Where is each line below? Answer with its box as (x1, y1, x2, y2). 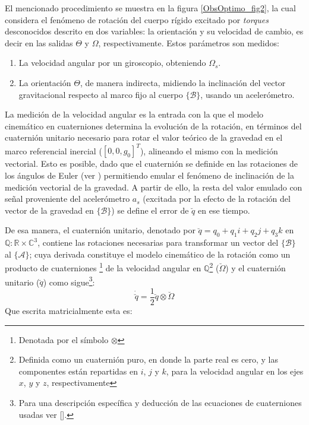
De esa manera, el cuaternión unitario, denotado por (5, 224, 196, 236)
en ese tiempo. (198, 204, 250, 216)
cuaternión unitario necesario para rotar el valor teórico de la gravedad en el (5, 131, 283, 144)
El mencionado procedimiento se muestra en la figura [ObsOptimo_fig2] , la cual (5, 2, 296, 14)
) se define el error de (111, 204, 189, 216)
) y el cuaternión (225, 262, 286, 274)
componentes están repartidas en (18, 364, 138, 377)
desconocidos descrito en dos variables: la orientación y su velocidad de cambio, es (5, 25, 304, 37)
